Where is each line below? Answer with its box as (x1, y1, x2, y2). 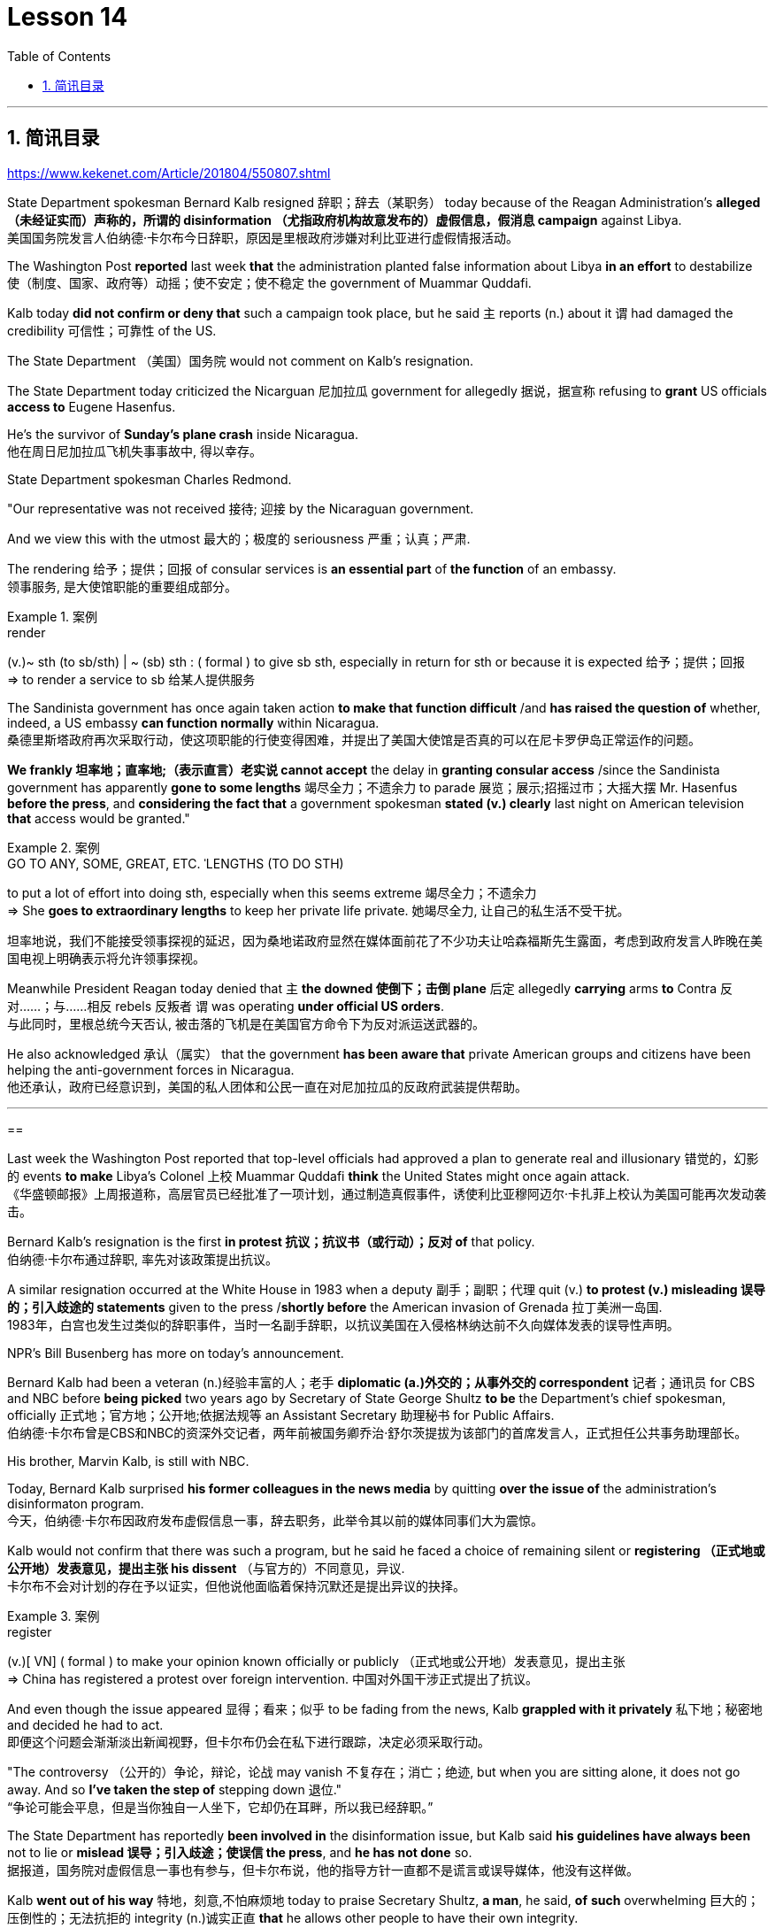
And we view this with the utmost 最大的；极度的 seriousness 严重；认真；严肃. (7, 530, 471, 546)
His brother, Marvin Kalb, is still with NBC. (7, 1453, 249, 1469)
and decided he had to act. (7, 1716, 164, 1732)
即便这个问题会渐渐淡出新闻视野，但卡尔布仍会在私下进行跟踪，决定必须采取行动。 (7, 1733, 490, 1749)
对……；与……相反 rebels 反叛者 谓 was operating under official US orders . (7, 998, 444, 1014)
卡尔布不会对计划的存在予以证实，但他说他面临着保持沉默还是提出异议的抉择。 (7, 1577, 465, 1593)
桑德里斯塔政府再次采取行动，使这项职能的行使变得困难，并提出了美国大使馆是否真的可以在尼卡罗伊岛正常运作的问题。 (7, 731, 701, 747)
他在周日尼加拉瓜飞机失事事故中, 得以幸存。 (7, 443, 262, 459)
